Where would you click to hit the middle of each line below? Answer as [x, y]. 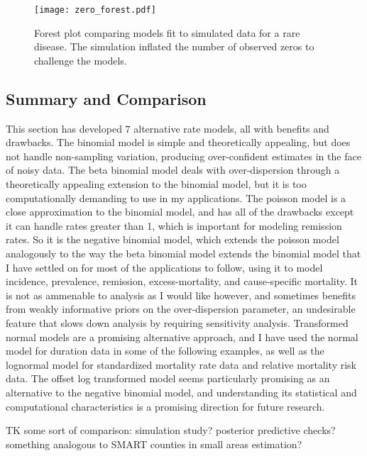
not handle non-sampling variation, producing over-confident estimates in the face [183, 156]
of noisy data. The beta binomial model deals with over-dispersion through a [173, 170]
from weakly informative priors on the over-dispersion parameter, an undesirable [181, 309]
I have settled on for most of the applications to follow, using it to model [164, 267]
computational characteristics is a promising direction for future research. [165, 406]
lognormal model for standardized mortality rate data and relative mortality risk [181, 364]
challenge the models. [81, 60]
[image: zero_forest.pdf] [95, 10]
